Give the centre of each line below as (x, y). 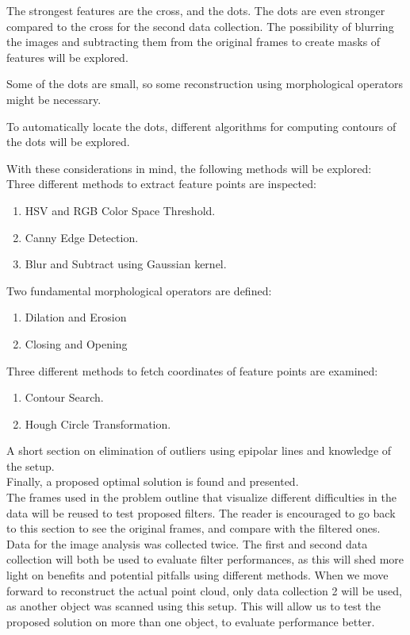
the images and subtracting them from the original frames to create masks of (194, 42)
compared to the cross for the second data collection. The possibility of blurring (200, 26)
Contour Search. (64, 397)
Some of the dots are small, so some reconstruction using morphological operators (205, 84)
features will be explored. (67, 57)
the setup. (31, 466)
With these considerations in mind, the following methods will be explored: (189, 168)
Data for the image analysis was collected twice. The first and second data (187, 543)
